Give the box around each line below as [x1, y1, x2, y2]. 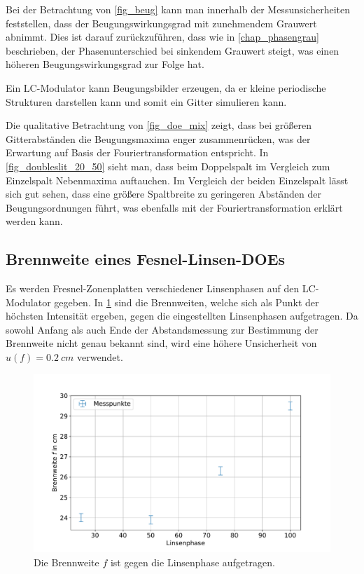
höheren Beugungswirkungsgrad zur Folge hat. [6, 57, 204, 71]
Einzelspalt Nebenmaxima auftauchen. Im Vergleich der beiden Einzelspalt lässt [6, 172, 349, 187]
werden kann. [6, 214, 63, 228]
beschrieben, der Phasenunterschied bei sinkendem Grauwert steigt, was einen [6, 43, 339, 57]
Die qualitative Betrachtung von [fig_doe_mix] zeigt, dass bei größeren [6, 118, 312, 132]
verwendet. [77, 350, 123, 364]
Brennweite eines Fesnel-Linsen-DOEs [6, 248, 286, 270]
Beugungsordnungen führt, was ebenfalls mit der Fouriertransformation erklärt [6, 200, 343, 214]
